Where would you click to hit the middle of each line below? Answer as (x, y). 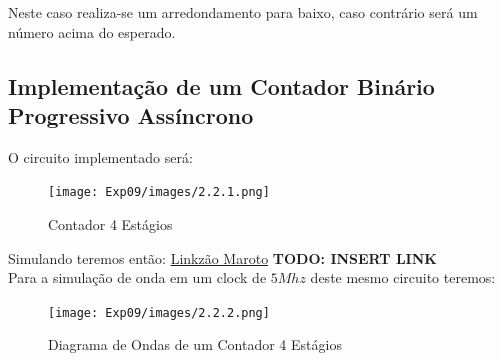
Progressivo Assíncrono (131, 114)
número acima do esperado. (92, 31)
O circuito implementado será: (100, 156)
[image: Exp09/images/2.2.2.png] (159, 312)
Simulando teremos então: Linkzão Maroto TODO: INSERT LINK (222, 257)
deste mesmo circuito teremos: (403, 277)
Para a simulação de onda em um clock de (137, 277)
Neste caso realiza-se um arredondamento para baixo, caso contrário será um (243, 12)
